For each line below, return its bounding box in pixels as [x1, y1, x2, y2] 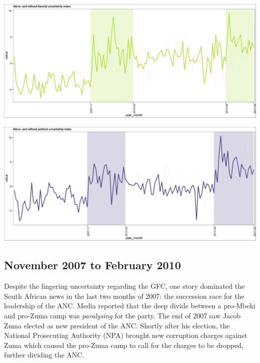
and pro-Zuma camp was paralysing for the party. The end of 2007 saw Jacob [4, 310, 240, 320]
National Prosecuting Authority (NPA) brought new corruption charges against [4, 330, 247, 340]
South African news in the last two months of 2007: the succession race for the [4, 290, 244, 301]
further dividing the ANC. [4, 349, 84, 360]
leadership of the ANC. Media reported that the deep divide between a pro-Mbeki [4, 300, 255, 311]
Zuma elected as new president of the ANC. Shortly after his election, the [4, 320, 230, 330]
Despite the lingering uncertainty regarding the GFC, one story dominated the [4, 281, 245, 291]
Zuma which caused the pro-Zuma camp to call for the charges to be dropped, [4, 339, 244, 350]
